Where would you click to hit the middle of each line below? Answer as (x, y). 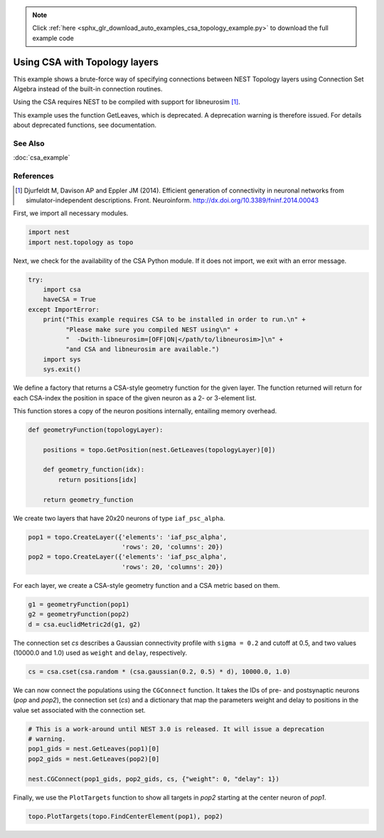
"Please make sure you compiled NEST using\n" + (151, 329)
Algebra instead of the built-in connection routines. (88, 89)
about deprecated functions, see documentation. (85, 125)
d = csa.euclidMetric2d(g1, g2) (85, 624)
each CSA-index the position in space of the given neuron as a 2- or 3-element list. (135, 398)
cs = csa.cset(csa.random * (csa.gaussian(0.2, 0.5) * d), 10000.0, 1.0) (159, 671)
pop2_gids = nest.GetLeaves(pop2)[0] (94, 759)
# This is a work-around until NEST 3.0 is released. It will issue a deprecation (176, 729)
